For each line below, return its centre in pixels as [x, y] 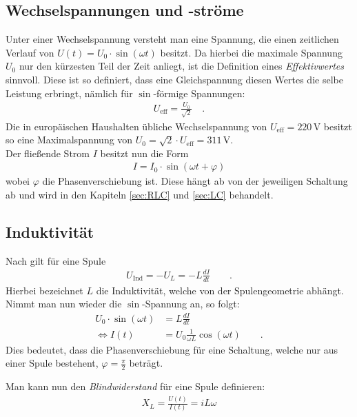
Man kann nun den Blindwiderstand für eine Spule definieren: [135, 386]
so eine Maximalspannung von [69, 140]
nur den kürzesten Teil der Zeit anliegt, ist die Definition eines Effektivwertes [182, 66]
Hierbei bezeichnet [44, 290]
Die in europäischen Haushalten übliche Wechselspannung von [136, 126]
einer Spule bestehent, [52, 363]
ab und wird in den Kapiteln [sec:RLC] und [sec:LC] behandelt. [140, 195]
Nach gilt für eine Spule [56, 260]
